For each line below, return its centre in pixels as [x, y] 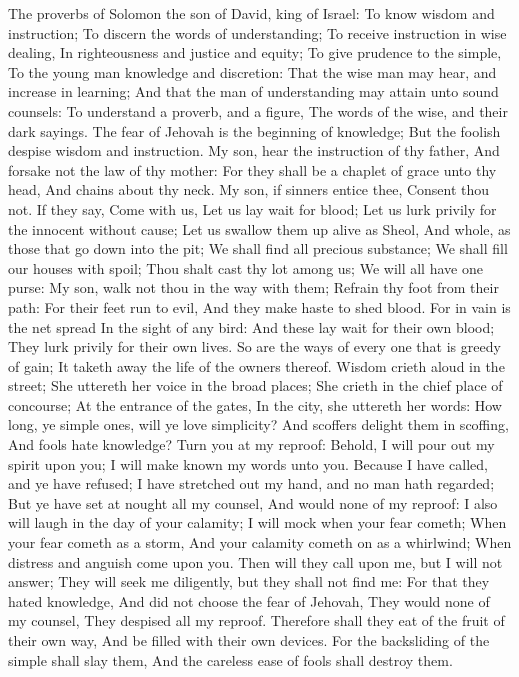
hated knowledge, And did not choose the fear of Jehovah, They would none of [249, 600]
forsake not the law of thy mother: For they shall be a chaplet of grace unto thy [252, 169]
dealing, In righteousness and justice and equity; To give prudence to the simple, [255, 52]
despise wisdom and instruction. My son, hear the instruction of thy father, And [254, 150]
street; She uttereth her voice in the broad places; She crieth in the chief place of [255, 385]
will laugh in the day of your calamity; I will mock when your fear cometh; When [257, 522]
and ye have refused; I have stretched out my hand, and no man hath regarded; [251, 483]
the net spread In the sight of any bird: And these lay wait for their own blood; [251, 326]
